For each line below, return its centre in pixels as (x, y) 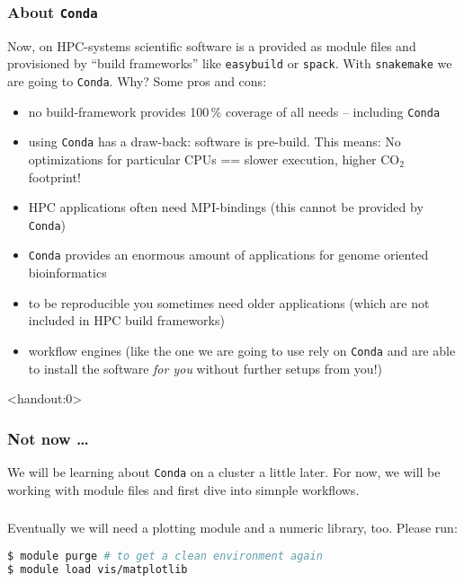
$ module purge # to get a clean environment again (165, 556)
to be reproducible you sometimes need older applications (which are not (229, 302)
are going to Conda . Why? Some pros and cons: (137, 81)
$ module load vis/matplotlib (98, 569)
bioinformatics (67, 273)
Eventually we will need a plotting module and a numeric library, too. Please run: (232, 528)
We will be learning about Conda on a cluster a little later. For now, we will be (224, 471)
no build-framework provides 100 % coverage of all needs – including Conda (234, 111)
